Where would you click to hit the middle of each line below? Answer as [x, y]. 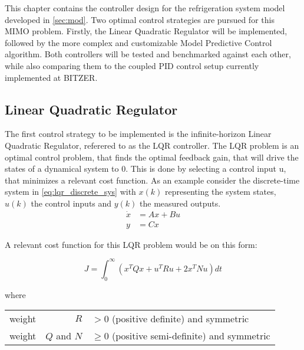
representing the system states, [221, 192]
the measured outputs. [180, 203]
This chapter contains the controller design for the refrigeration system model [145, 8]
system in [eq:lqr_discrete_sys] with [70, 192]
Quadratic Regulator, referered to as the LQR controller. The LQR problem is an [152, 145]
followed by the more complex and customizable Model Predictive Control [138, 42]
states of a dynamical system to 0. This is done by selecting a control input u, [146, 169]
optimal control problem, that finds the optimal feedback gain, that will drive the [152, 157]
